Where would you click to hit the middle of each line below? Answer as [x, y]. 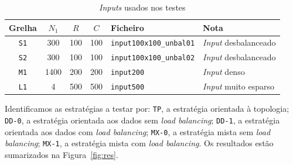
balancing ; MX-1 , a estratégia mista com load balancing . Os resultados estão [139, 143]
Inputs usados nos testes [142, 7]
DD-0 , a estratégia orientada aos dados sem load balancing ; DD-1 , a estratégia [142, 120]
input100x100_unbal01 [153, 44]
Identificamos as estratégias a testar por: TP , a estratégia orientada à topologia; [147, 109]
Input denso [224, 72]
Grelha [23, 27]
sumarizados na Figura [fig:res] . [62, 154]
